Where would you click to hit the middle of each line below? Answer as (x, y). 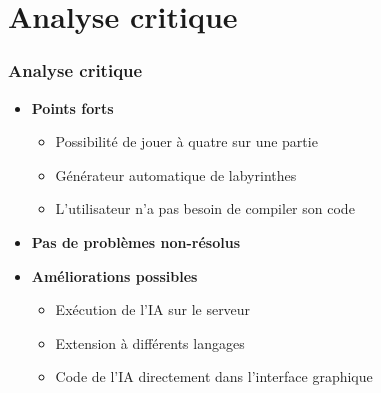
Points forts (72, 107)
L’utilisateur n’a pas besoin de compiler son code (205, 208)
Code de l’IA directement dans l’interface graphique (214, 376)
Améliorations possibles (114, 275)
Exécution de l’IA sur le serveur (153, 309)
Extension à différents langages (150, 342)
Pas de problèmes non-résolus (136, 241)
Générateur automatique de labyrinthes (176, 174)
